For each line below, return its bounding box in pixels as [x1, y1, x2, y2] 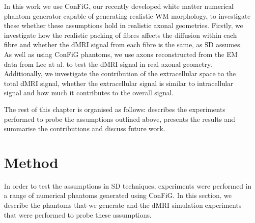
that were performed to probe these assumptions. [4, 209, 152, 220]
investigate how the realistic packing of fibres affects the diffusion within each [4, 29, 237, 40]
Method [4, 152, 58, 172]
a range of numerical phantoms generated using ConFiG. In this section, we [4, 190, 232, 200]
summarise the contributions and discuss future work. [4, 123, 166, 134]
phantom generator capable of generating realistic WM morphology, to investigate [4, 10, 251, 21]
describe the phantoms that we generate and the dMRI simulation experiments [4, 200, 242, 210]
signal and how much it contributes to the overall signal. [4, 87, 174, 98]
